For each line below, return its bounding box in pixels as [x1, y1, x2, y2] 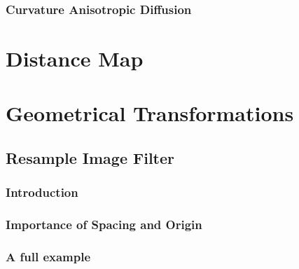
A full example [6, 247, 91, 265]
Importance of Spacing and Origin [6, 216, 202, 233]
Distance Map [6, 44, 144, 73]
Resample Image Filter [6, 146, 175, 168]
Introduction [6, 184, 78, 201]
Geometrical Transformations [6, 99, 294, 127]
